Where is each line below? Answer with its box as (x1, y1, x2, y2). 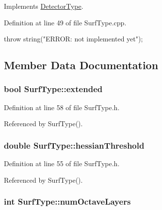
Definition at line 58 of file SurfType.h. (4, 102, 120, 112)
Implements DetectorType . (4, 1, 83, 11)
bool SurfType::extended (4, 83, 103, 95)
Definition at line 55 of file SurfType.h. (4, 158, 120, 169)
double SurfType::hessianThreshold (4, 139, 145, 151)
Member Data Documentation (4, 57, 159, 73)
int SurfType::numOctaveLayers (4, 195, 131, 208)
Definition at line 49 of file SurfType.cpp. (4, 17, 127, 27)
